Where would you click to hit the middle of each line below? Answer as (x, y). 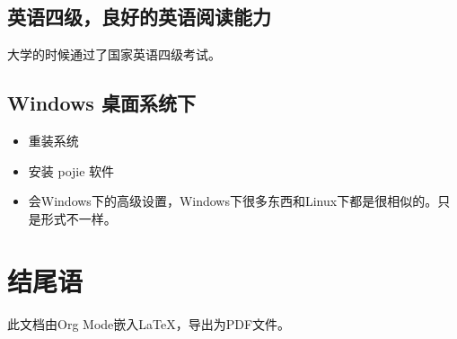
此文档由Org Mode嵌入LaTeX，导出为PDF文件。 (149, 323)
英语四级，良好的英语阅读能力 (139, 17)
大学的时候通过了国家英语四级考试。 (114, 54)
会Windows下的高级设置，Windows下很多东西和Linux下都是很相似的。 (233, 201)
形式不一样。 (79, 218)
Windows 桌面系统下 (101, 103)
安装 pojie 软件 (71, 170)
